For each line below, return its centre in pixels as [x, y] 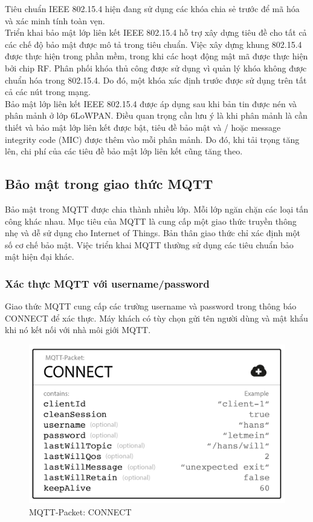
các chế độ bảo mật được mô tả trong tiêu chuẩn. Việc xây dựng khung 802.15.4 [153, 44]
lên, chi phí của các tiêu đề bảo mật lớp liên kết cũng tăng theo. [124, 151]
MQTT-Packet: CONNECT [80, 511]
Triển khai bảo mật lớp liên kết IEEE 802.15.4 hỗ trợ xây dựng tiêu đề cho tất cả [156, 32]
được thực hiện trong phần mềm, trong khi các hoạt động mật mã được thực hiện [156, 56]
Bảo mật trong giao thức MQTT [109, 184]
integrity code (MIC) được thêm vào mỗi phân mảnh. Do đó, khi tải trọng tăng [152, 139]
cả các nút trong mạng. [48, 92]
